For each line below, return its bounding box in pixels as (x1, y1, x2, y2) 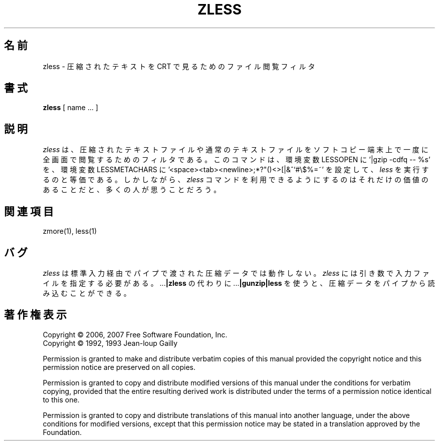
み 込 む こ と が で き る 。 (43, 288, 131, 297)
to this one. (43, 395, 80, 404)
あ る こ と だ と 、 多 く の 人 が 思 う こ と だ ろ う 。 (43, 185, 221, 194)
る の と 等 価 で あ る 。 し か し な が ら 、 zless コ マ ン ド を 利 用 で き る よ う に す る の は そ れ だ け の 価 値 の (43, 175, 428, 184)
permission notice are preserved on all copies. (43, 362, 195, 371)
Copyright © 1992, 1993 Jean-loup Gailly (43, 338, 178, 347)
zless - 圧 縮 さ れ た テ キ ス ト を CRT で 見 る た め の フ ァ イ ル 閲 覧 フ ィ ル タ (43, 62, 315, 71)
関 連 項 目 (4, 205, 54, 218)
